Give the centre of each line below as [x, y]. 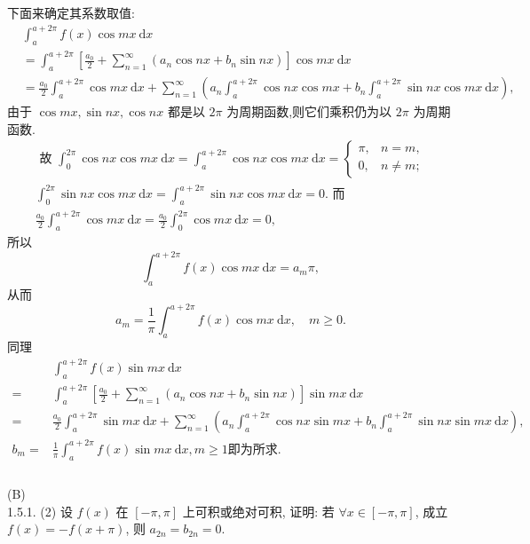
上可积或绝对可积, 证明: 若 [258, 511]
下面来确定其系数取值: [71, 12]
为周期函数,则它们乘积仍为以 [309, 111]
